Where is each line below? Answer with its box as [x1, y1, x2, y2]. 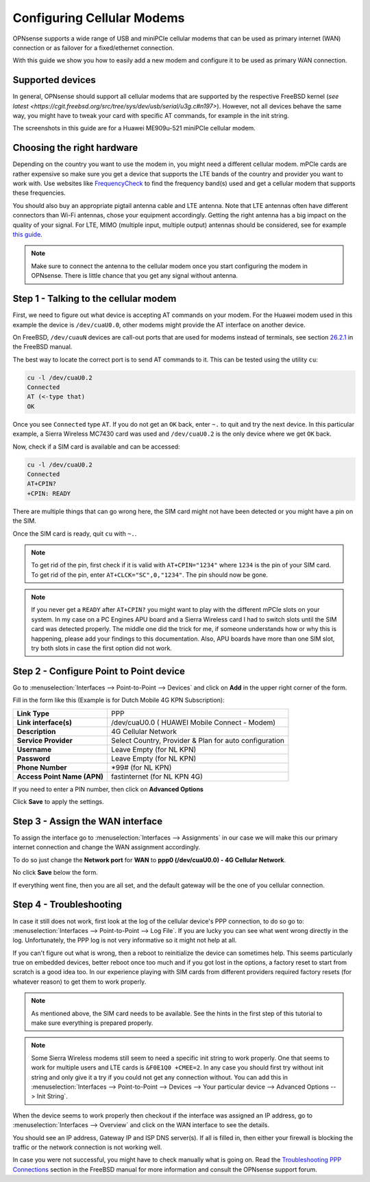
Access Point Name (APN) [16, 772, 104, 781]
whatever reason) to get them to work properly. [12, 978, 147, 986]
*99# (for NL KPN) [110, 762, 172, 772]
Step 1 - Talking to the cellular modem [12, 293, 177, 305]
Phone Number [16, 762, 68, 772]
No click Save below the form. [12, 868, 99, 877]
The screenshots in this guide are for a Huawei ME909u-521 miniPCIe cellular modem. [12, 124, 256, 132]
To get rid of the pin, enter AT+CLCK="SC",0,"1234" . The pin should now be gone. [31, 570, 269, 579]
